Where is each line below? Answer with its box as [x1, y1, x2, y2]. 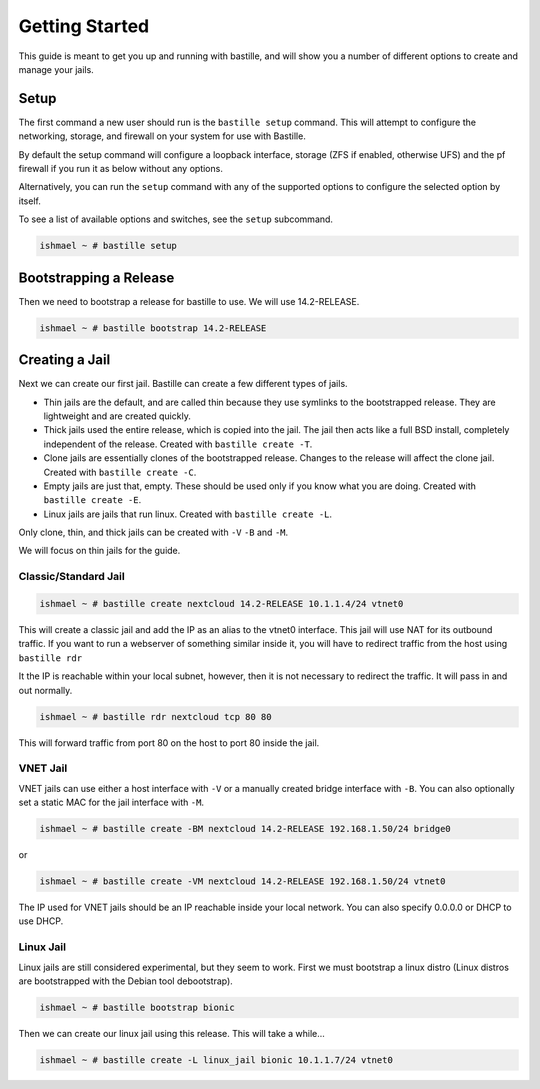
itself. [18, 195, 42, 207]
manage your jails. [18, 63, 94, 75]
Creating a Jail [18, 351, 111, 369]
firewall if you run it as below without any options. [18, 163, 224, 175]
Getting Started [18, 15, 150, 37]
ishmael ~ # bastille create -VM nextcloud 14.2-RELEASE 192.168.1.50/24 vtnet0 [39, 876, 446, 887]
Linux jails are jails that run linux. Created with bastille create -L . [43, 508, 333, 520]
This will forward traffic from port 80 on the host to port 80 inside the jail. [18, 736, 320, 749]
